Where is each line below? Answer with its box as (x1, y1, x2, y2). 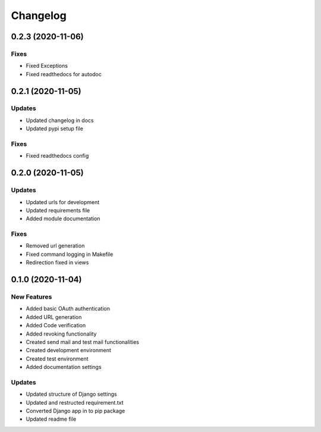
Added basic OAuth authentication (26, 305, 110, 312)
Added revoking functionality (26, 330, 97, 337)
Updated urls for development (26, 198, 100, 205)
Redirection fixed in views (26, 259, 89, 266)
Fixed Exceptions (26, 62, 68, 70)
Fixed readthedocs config (26, 152, 89, 159)
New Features (11, 293, 52, 301)
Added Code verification (26, 322, 86, 329)
